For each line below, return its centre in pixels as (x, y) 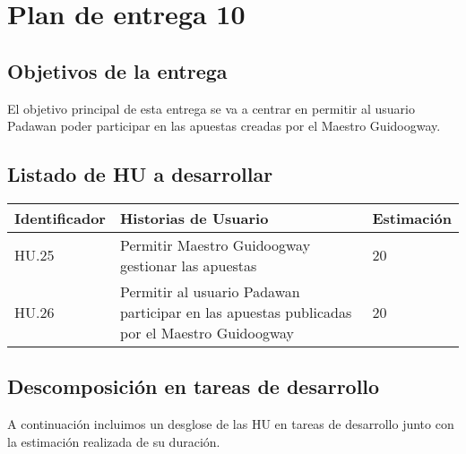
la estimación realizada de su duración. (114, 441)
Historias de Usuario (194, 218)
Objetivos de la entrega (117, 70)
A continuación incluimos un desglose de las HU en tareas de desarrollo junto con (231, 424)
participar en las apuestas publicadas (236, 312)
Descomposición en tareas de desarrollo (194, 386)
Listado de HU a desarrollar (140, 174)
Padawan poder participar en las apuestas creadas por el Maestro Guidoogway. (224, 126)
